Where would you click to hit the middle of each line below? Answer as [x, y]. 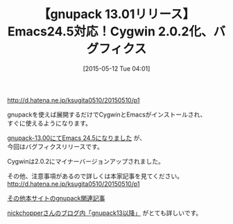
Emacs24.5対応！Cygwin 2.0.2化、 [110, 32]
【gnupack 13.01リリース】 [116, 14]
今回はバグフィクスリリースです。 [55, 146]
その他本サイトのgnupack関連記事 [56, 198]
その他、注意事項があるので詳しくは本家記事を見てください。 [95, 176]
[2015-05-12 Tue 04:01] [116, 68]
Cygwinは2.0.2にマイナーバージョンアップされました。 [86, 161]
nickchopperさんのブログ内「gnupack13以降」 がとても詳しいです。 [105, 213]
